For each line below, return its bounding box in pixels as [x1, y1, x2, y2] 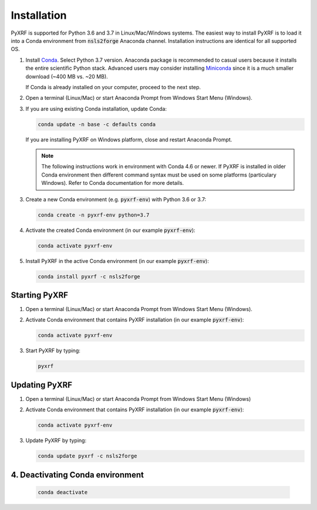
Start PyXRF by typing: [25, 347, 80, 354]
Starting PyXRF [11, 290, 69, 300]
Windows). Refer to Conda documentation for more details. [41, 180, 184, 187]
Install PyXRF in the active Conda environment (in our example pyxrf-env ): [25, 257, 210, 264]
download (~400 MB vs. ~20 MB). [25, 73, 108, 80]
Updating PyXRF [11, 380, 73, 390]
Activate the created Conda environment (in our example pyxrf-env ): [25, 227, 196, 234]
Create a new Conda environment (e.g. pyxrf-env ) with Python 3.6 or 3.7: [25, 195, 207, 202]
